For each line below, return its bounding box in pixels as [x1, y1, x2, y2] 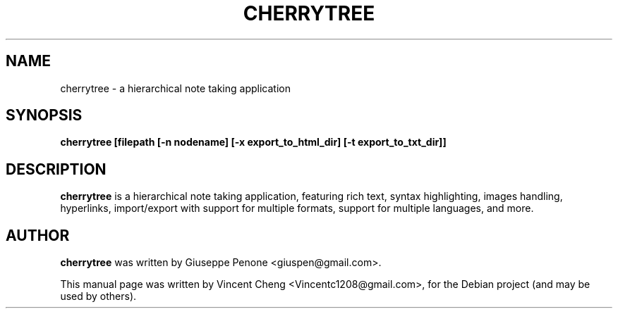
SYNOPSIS [6, 106, 83, 125]
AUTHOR [6, 226, 70, 244]
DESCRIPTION [6, 160, 107, 178]
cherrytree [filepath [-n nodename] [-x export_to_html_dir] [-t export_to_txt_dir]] [60, 136, 447, 149]
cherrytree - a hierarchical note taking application [60, 82, 291, 94]
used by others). [60, 290, 137, 303]
